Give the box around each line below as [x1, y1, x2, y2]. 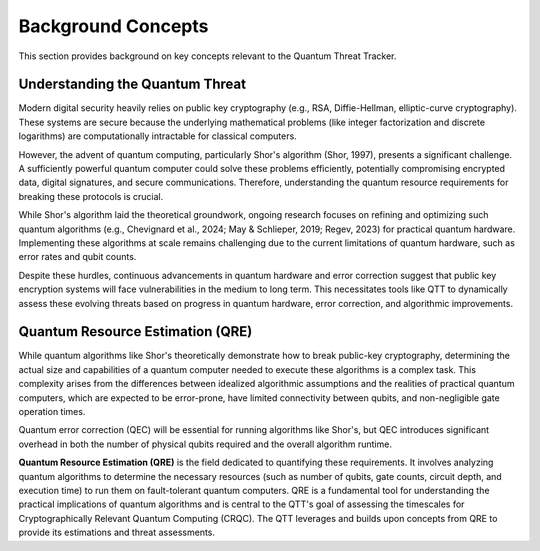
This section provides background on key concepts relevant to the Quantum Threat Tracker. [18, 50, 397, 62]
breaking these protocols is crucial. [18, 190, 164, 202]
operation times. [18, 406, 86, 417]
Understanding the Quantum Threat [18, 76, 247, 93]
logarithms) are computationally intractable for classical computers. [18, 130, 297, 142]
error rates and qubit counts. [18, 251, 137, 263]
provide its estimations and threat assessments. [18, 526, 215, 539]
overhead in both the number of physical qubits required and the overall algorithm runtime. [18, 438, 392, 450]
